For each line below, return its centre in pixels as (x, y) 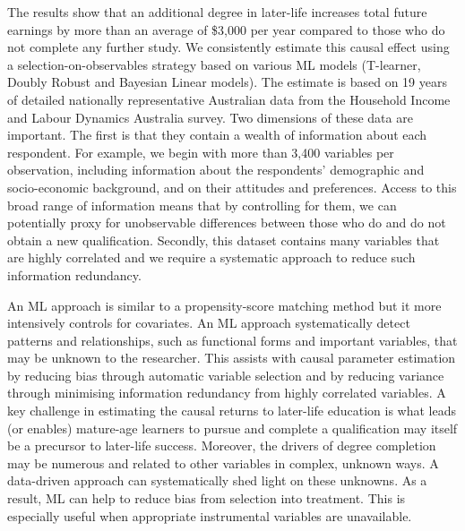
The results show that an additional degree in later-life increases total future (217, 12)
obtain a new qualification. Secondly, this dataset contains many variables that (224, 240)
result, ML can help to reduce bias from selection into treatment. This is (207, 498)
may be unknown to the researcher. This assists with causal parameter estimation (232, 358)
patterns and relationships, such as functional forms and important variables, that (232, 340)
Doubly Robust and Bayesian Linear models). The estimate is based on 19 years (227, 82)
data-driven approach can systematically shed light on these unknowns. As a (217, 480)
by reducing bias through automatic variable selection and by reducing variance (226, 375)
